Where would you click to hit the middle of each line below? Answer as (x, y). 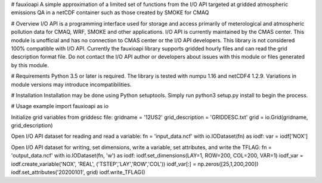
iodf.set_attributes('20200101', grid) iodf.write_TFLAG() (78, 172)
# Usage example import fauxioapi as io (60, 106)
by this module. (30, 65)
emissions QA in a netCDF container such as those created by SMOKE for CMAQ (110, 12)
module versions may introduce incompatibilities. (71, 84)
